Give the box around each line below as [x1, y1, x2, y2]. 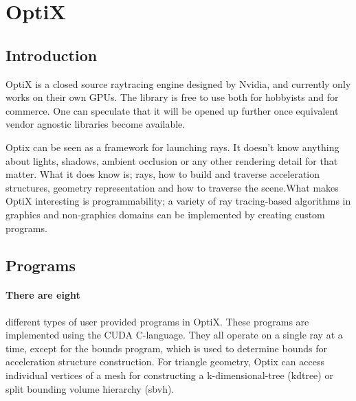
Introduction [5, 44, 98, 65]
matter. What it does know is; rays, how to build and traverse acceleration [5, 167, 320, 181]
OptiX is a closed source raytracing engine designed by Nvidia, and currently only [5, 76, 351, 91]
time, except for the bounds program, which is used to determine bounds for [5, 341, 327, 355]
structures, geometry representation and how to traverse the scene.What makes [5, 180, 339, 194]
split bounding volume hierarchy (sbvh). [5, 381, 175, 396]
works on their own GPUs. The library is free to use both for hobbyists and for [5, 90, 339, 104]
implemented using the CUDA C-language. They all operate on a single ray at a [5, 328, 343, 342]
